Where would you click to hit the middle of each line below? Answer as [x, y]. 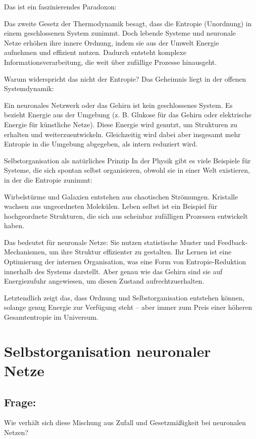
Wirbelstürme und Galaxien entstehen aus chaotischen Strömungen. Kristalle [121, 196]
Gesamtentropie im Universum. [51, 317]
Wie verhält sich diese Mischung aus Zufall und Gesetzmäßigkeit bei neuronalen [125, 422]
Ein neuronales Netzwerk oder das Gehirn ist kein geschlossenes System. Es [118, 105]
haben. [14, 225]
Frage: [20, 402]
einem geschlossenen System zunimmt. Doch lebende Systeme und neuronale [120, 33]
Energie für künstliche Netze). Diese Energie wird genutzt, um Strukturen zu [121, 124]
